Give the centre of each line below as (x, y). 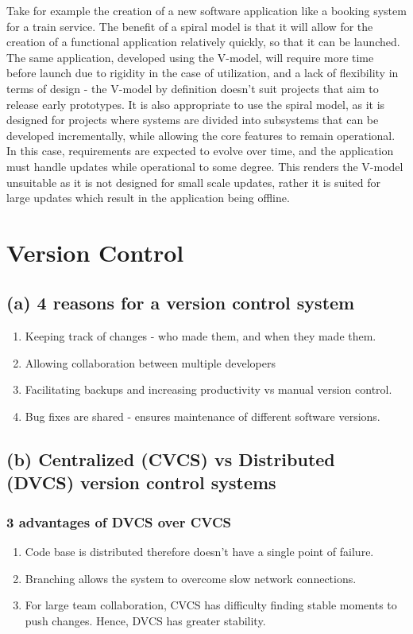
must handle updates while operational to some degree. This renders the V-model (205, 166)
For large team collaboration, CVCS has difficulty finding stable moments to (211, 605)
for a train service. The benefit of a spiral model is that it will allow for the (190, 26)
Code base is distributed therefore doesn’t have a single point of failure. (199, 552)
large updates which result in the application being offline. (148, 198)
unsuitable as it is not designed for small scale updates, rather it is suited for (194, 182)
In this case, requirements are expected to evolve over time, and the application (200, 151)
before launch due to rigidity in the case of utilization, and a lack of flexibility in (203, 73)
